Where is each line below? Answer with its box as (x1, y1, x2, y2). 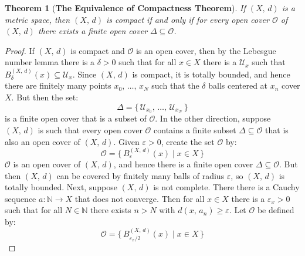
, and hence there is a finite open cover (113, 157, 253, 170)
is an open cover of (13, 157, 81, 170)
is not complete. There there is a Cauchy (153, 181, 300, 193)
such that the (151, 79, 199, 92)
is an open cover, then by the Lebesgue (135, 44, 276, 56)
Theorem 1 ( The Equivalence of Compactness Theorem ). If (5, 2, 246, 14)
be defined (257, 204, 294, 216)
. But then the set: (11, 90, 79, 103)
